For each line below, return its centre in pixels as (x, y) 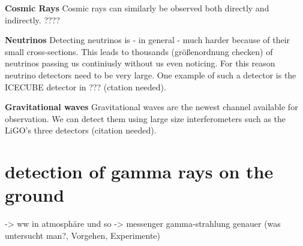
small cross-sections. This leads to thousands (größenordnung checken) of (139, 51)
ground (35, 195)
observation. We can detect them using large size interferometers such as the (145, 118)
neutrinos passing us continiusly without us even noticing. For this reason (140, 63)
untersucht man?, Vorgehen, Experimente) (83, 235)
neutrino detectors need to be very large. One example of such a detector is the (151, 75)
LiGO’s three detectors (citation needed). (81, 130)
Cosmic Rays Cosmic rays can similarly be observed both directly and (137, 8)
